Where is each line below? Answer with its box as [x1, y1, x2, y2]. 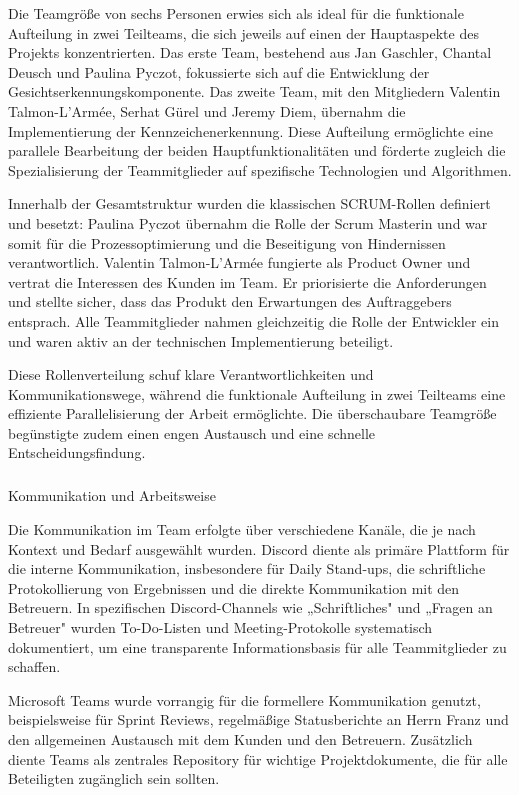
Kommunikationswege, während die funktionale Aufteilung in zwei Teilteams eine [8, 383, 506, 404]
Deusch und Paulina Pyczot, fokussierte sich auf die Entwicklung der [8, 61, 430, 82]
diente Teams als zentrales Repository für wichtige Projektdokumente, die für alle [8, 748, 508, 769]
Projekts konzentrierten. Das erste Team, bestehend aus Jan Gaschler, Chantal [8, 42, 492, 63]
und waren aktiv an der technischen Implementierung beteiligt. [8, 330, 394, 351]
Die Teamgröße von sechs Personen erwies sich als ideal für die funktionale [8, 3, 464, 23]
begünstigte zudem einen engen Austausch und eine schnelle [8, 422, 376, 443]
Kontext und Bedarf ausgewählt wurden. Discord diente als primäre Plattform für [8, 538, 510, 559]
